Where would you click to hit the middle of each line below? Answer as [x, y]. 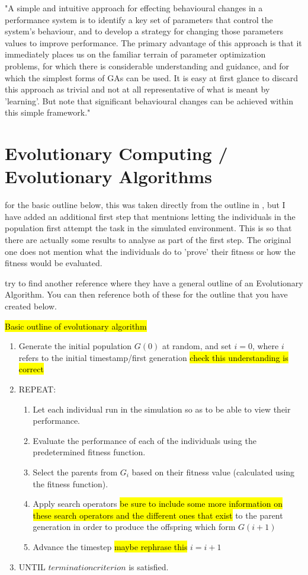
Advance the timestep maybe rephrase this [110, 546]
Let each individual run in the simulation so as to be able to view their [162, 409]
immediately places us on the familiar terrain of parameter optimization [135, 54]
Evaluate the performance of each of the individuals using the [145, 440]
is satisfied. [149, 566]
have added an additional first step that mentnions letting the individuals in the [150, 216]
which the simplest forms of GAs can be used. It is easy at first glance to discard [152, 77]
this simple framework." [48, 112]
